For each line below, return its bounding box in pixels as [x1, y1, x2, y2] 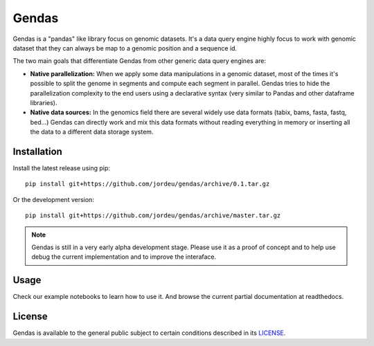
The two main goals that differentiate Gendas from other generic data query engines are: [12, 57, 267, 65]
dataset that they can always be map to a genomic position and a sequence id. [12, 44, 238, 52]
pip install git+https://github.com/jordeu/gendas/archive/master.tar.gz [25, 212, 281, 219]
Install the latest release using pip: [12, 163, 111, 172]
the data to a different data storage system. [30, 128, 154, 136]
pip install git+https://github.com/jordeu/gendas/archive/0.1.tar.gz [25, 180, 270, 188]
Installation [12, 145, 62, 157]
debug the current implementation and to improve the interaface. [31, 253, 217, 261]
